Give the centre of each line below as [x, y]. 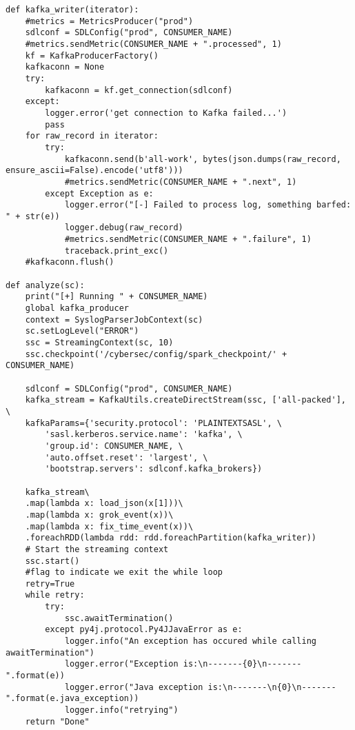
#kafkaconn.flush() [70, 262]
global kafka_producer [77, 308]
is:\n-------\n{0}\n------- [272, 687]
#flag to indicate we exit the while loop [124, 572]
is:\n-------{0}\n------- [242, 664]
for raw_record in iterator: [92, 136]
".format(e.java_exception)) [72, 699]
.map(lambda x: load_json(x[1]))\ [104, 504]
